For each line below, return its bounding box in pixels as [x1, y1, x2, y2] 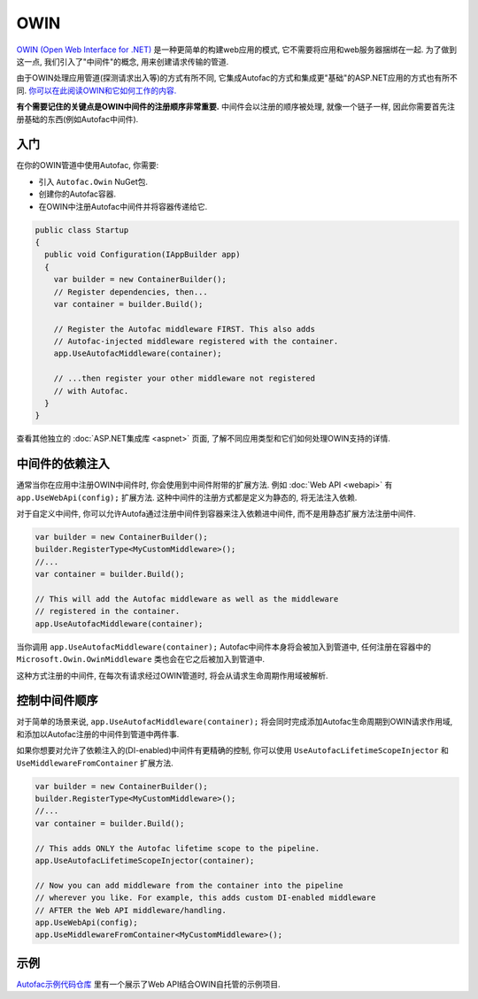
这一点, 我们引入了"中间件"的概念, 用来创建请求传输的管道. [16, 56, 229, 66]
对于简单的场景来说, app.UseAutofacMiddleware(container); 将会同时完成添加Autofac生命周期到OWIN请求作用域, [16, 717, 453, 727]
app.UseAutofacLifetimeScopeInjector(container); [35, 855, 255, 865]
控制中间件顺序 [16, 693, 98, 708]
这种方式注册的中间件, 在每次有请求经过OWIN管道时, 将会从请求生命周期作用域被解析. [16, 670, 328, 680]
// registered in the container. [35, 606, 181, 617]
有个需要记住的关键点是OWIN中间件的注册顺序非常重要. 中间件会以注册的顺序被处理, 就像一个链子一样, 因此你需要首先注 [16, 102, 456, 112]
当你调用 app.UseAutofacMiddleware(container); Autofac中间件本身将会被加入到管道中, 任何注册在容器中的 [16, 642, 431, 652]
